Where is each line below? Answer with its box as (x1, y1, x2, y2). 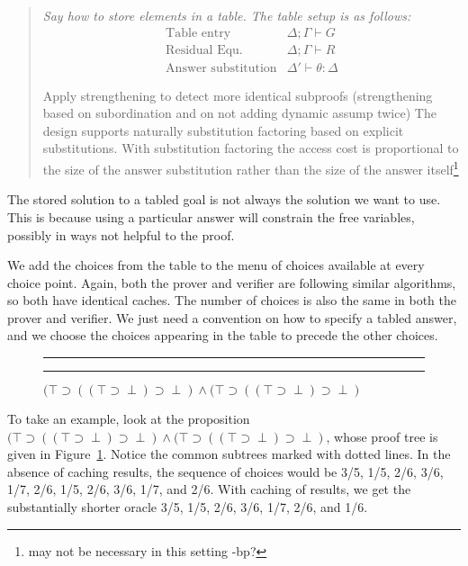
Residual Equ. (166, 43, 243, 57)
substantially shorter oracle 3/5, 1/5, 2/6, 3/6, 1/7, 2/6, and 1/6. (7, 498, 368, 517)
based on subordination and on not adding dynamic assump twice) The (42, 103, 436, 122)
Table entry (166, 26, 231, 40)
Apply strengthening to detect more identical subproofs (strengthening (42, 85, 433, 104)
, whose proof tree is (326, 427, 438, 445)
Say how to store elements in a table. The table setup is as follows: (42, 6, 411, 24)
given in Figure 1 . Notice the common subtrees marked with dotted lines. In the (7, 445, 451, 463)
